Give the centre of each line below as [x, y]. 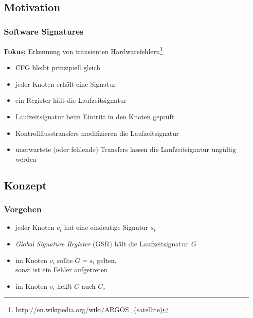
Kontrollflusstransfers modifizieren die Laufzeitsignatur [97, 133]
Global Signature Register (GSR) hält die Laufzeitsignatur [102, 243]
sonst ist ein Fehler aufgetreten [61, 270]
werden [26, 159]
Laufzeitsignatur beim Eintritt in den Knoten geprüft [95, 117]
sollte [65, 260]
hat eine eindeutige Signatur [106, 227]
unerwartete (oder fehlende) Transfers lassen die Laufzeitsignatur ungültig [126, 149]
